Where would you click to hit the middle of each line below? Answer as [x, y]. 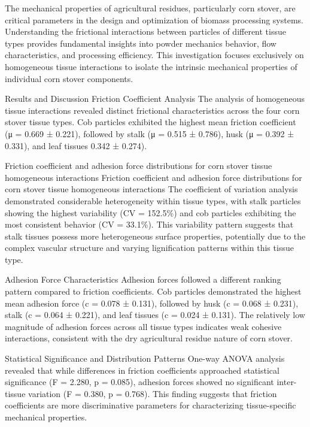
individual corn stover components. [69, 78]
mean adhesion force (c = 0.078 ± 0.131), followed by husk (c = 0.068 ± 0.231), [152, 303]
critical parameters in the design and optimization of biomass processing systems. [154, 19]
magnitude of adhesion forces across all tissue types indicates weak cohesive [143, 326]
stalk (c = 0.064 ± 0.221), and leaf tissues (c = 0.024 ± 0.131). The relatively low [155, 315]
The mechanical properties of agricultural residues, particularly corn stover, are [150, 8]
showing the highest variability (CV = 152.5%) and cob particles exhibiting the [151, 212]
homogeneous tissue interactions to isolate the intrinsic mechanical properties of [151, 66]
